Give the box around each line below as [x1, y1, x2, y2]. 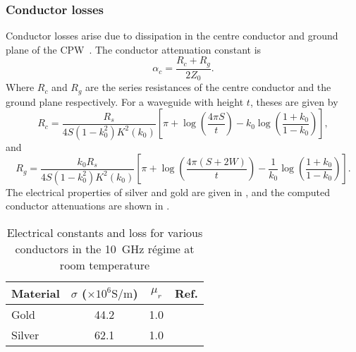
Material [11, 285, 60, 302]
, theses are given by [250, 94, 338, 109]
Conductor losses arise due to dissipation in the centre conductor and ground [6, 28, 338, 43]
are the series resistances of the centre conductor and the [85, 80, 331, 95]
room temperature [59, 257, 150, 274]
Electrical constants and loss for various [6, 224, 203, 241]
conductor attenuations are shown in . [6, 198, 170, 213]
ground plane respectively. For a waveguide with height [6, 94, 244, 109]
